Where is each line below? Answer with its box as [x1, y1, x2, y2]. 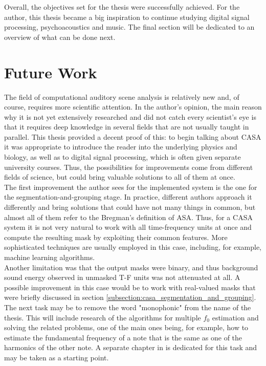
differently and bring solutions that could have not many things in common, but [4, 202, 256, 212]
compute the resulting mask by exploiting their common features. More [4, 231, 228, 242]
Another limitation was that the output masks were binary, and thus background [4, 262, 258, 272]
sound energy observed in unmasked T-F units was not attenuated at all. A [4, 272, 240, 283]
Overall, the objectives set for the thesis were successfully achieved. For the [4, 2, 240, 12]
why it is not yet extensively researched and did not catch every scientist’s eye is [4, 111, 256, 122]
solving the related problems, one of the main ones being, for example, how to [4, 322, 249, 333]
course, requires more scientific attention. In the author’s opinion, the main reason [4, 101, 262, 112]
